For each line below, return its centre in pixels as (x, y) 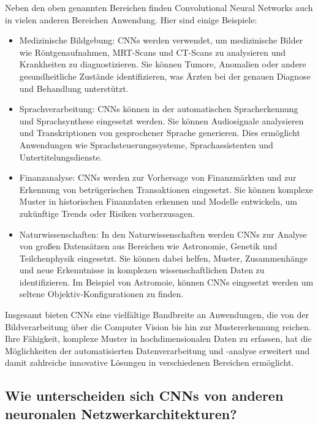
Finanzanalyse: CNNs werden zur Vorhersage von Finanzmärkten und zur (158, 177)
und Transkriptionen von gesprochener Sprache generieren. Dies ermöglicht (160, 133)
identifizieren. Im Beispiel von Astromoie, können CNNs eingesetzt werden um (166, 282)
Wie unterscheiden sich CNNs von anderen (144, 396)
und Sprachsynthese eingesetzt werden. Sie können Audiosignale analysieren (161, 120)
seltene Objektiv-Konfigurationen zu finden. (101, 294)
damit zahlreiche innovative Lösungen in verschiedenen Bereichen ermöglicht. (150, 362)
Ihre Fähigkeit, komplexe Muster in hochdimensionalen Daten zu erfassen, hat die (158, 339)
